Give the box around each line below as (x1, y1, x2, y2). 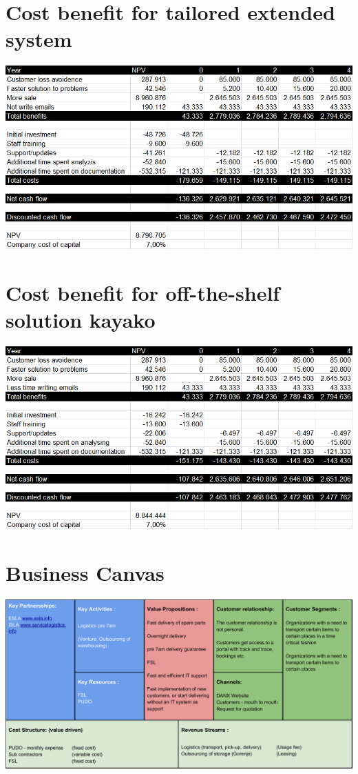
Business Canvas (6, 559, 165, 587)
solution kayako (6, 305, 156, 333)
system (6, 25, 72, 53)
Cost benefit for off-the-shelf (6, 278, 280, 306)
